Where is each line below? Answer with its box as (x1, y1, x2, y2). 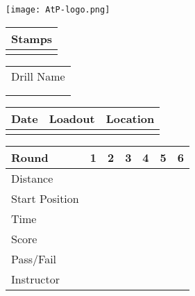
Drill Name (11, 67, 65, 84)
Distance (11, 170, 53, 186)
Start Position (11, 190, 79, 206)
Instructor (11, 270, 60, 287)
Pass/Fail (11, 250, 57, 267)
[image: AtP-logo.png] (6, 5, 110, 15)
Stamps (11, 30, 53, 47)
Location (105, 110, 155, 126)
